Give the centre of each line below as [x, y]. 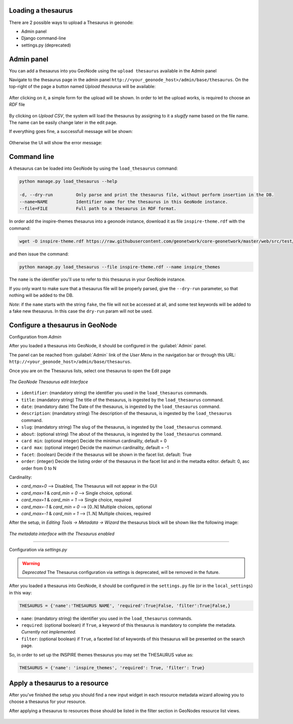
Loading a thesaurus [41, 11]
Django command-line [43, 38]
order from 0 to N [39, 468]
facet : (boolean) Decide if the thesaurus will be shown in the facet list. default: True [106, 454]
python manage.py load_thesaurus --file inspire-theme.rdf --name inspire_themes [120, 267]
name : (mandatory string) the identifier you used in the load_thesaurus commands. [107, 618]
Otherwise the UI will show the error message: [56, 142]
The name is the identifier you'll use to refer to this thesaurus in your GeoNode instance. [97, 279]
